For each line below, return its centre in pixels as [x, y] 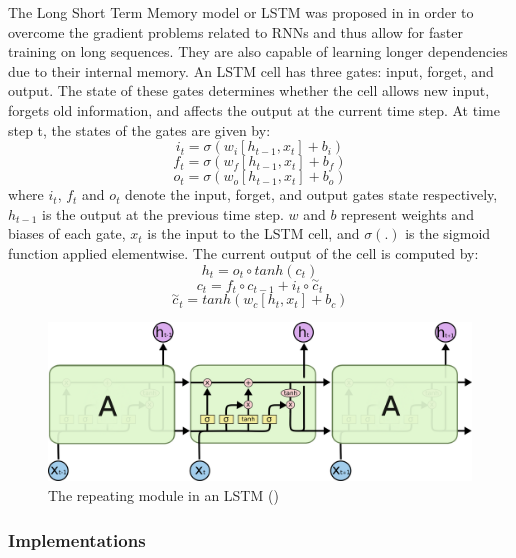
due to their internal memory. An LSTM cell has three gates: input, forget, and [251, 70]
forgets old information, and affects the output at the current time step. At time [254, 109]
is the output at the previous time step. [163, 213]
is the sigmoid [448, 233]
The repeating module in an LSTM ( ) [163, 495]
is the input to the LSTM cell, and [253, 233]
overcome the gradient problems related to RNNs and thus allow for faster [235, 31]
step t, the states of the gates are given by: [139, 129]
